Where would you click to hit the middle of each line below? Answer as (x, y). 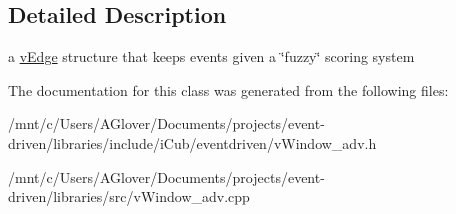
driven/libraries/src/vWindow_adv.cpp (129, 196)
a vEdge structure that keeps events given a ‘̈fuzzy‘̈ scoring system (211, 56)
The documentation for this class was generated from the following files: (228, 89)
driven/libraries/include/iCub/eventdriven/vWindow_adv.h (192, 142)
